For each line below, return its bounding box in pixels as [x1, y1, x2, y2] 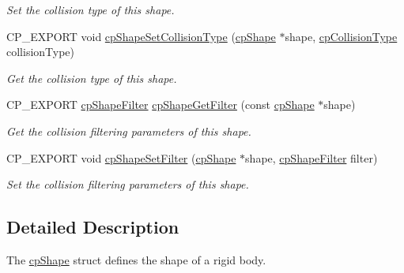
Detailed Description [6, 215, 179, 239]
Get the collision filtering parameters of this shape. [6, 122, 251, 139]
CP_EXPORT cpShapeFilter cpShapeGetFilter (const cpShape [6, 96, 315, 113]
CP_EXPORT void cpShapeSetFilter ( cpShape [6, 149, 236, 166]
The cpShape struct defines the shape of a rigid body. [6, 251, 266, 267]
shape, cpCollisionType [285, 28, 398, 44]
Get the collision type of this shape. [6, 69, 177, 86]
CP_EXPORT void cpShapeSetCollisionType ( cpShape [6, 28, 276, 44]
